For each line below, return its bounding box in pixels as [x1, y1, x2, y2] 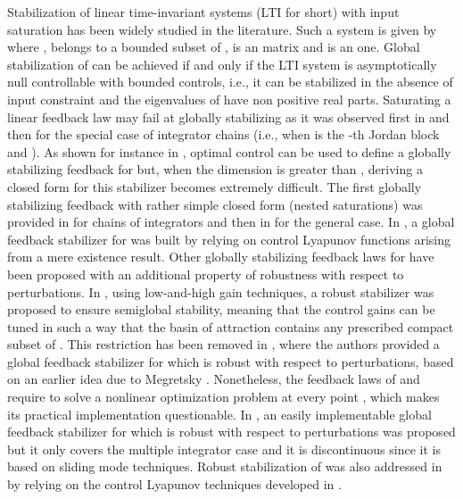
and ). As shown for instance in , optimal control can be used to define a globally [7, 142, 451, 161]
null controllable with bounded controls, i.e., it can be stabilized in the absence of [7, 72, 453, 91]
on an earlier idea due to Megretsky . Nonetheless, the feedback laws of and [7, 370, 420, 388]
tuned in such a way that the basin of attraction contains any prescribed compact [7, 317, 454, 336]
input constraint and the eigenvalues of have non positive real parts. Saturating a [7, 89, 451, 108]
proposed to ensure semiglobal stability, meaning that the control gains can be [7, 300, 435, 319]
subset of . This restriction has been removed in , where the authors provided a [7, 335, 440, 353]
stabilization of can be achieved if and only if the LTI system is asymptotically [7, 54, 437, 73]
